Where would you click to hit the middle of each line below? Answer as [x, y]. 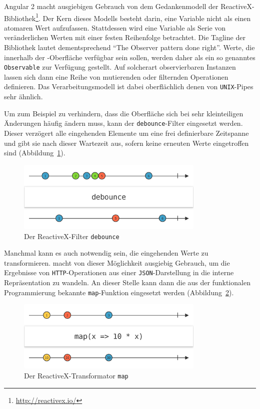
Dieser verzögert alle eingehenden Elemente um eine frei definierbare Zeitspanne [126, 133]
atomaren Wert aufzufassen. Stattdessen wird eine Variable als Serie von [115, 27]
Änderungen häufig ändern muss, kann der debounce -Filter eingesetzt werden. [123, 123]
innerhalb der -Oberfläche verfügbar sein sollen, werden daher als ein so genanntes [130, 57]
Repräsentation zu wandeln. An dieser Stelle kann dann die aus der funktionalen [127, 282]
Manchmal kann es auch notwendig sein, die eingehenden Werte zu [106, 253]
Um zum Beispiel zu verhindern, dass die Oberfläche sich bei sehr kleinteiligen [124, 113]
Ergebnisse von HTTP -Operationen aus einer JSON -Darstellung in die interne [119, 272]
